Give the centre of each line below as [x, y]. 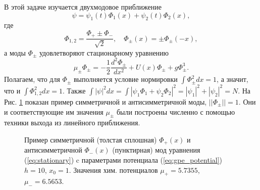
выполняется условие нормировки [125, 79]
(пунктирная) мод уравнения [156, 150]
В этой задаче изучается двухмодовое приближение [83, 7]
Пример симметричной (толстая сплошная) [91, 139]
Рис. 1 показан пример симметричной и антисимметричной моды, [106, 101]
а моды [15, 52]
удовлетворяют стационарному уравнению [104, 52]
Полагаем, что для [32, 79]
